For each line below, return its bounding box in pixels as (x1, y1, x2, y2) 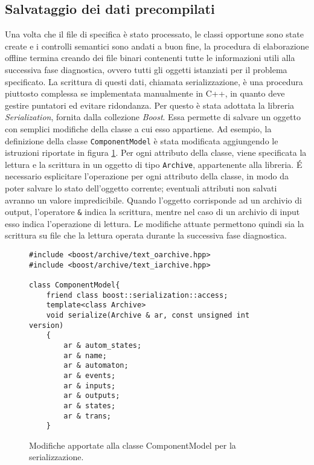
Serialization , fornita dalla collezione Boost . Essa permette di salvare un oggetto (5, 111, 301, 123)
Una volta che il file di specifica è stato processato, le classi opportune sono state (5, 28, 304, 40)
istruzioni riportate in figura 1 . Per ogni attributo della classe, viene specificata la (5, 146, 307, 159)
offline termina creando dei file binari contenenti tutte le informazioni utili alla (5, 51, 295, 64)
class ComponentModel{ (29, 281, 120, 290)
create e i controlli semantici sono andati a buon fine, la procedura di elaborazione (5, 39, 309, 52)
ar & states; (63, 401, 116, 410)
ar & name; (63, 351, 107, 360)
